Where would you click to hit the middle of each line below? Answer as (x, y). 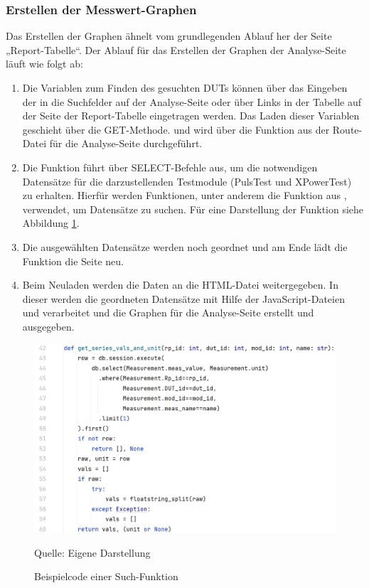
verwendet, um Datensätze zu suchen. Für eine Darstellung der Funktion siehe (193, 209)
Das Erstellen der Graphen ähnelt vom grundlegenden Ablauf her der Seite (169, 36)
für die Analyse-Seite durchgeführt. (126, 143)
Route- (347, 129)
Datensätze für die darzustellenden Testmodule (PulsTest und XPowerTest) (187, 181)
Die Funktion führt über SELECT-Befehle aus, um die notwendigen (170, 167)
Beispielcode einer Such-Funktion (106, 576)
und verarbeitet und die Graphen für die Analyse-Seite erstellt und (168, 312)
